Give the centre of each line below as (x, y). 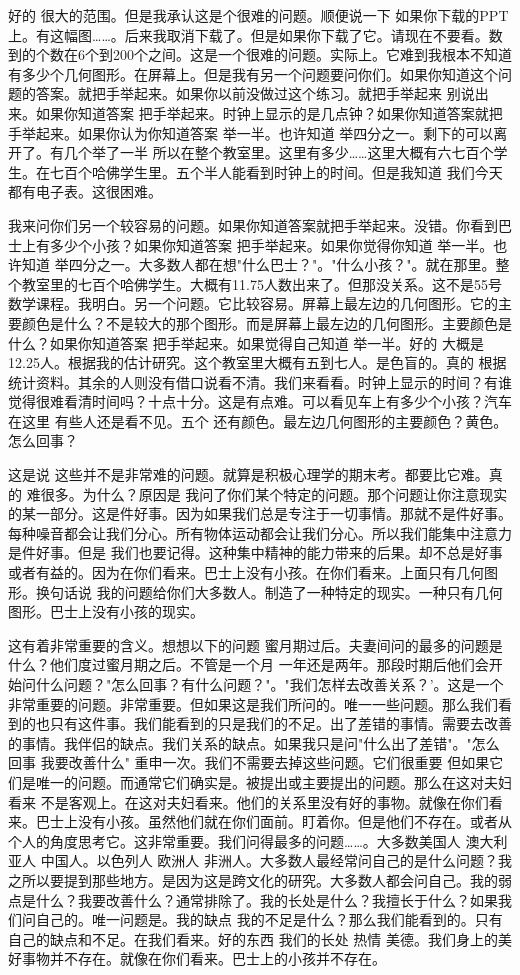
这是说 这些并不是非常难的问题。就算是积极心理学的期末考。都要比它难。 (248, 474)
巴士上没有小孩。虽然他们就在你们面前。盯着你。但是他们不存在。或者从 (273, 821)
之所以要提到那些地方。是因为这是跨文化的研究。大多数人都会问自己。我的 (253, 879)
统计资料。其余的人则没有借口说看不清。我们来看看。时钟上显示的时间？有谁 (260, 381)
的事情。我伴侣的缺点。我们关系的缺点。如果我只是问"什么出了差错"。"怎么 (254, 742)
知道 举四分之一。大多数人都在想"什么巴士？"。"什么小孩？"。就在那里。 (258, 264)
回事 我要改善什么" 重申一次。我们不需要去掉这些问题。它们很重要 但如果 (249, 762)
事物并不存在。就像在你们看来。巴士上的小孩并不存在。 (203, 958)
